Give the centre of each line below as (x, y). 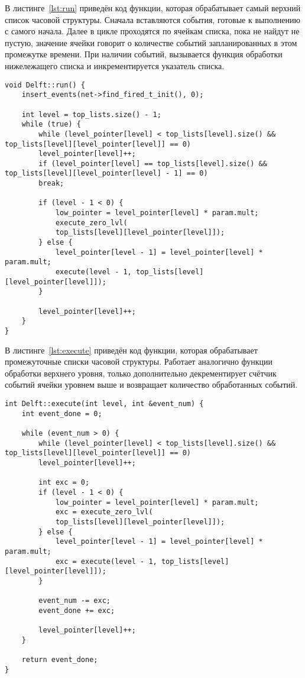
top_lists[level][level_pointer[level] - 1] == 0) (106, 173)
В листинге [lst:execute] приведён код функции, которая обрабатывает (131, 350)
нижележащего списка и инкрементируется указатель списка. (115, 65)
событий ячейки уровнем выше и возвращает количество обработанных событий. (151, 385)
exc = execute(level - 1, (106, 561)
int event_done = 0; (62, 413)
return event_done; (60, 660)
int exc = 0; (64, 483)
